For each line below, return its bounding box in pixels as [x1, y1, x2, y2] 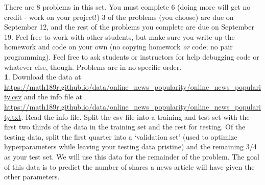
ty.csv [4, 91, 22, 102]
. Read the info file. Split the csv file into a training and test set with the [21, 111, 250, 122]
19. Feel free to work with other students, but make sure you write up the [4, 31, 235, 42]
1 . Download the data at [4, 71, 81, 82]
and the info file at [23, 91, 82, 102]
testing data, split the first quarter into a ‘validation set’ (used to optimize [4, 131, 237, 142]
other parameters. [4, 171, 60, 182]
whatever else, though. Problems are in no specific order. [4, 61, 182, 72]
